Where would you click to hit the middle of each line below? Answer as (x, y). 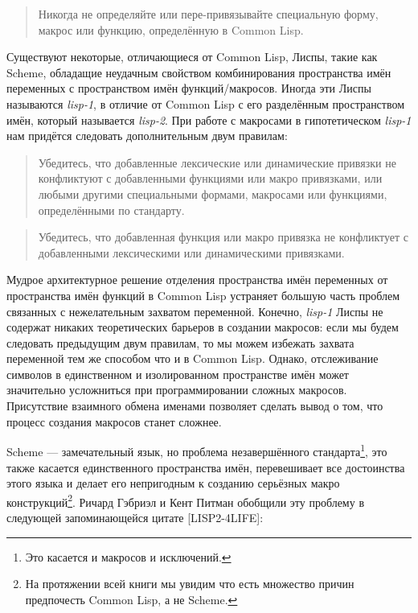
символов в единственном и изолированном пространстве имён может (178, 374)
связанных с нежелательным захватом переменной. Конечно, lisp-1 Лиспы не (195, 311)
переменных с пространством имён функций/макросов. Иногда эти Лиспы (189, 88)
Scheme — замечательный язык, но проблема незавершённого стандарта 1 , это (197, 450)
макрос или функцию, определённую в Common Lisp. (171, 29)
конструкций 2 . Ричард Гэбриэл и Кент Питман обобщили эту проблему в (186, 500)
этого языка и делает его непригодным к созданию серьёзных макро (173, 483)
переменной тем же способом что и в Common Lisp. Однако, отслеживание (193, 358)
